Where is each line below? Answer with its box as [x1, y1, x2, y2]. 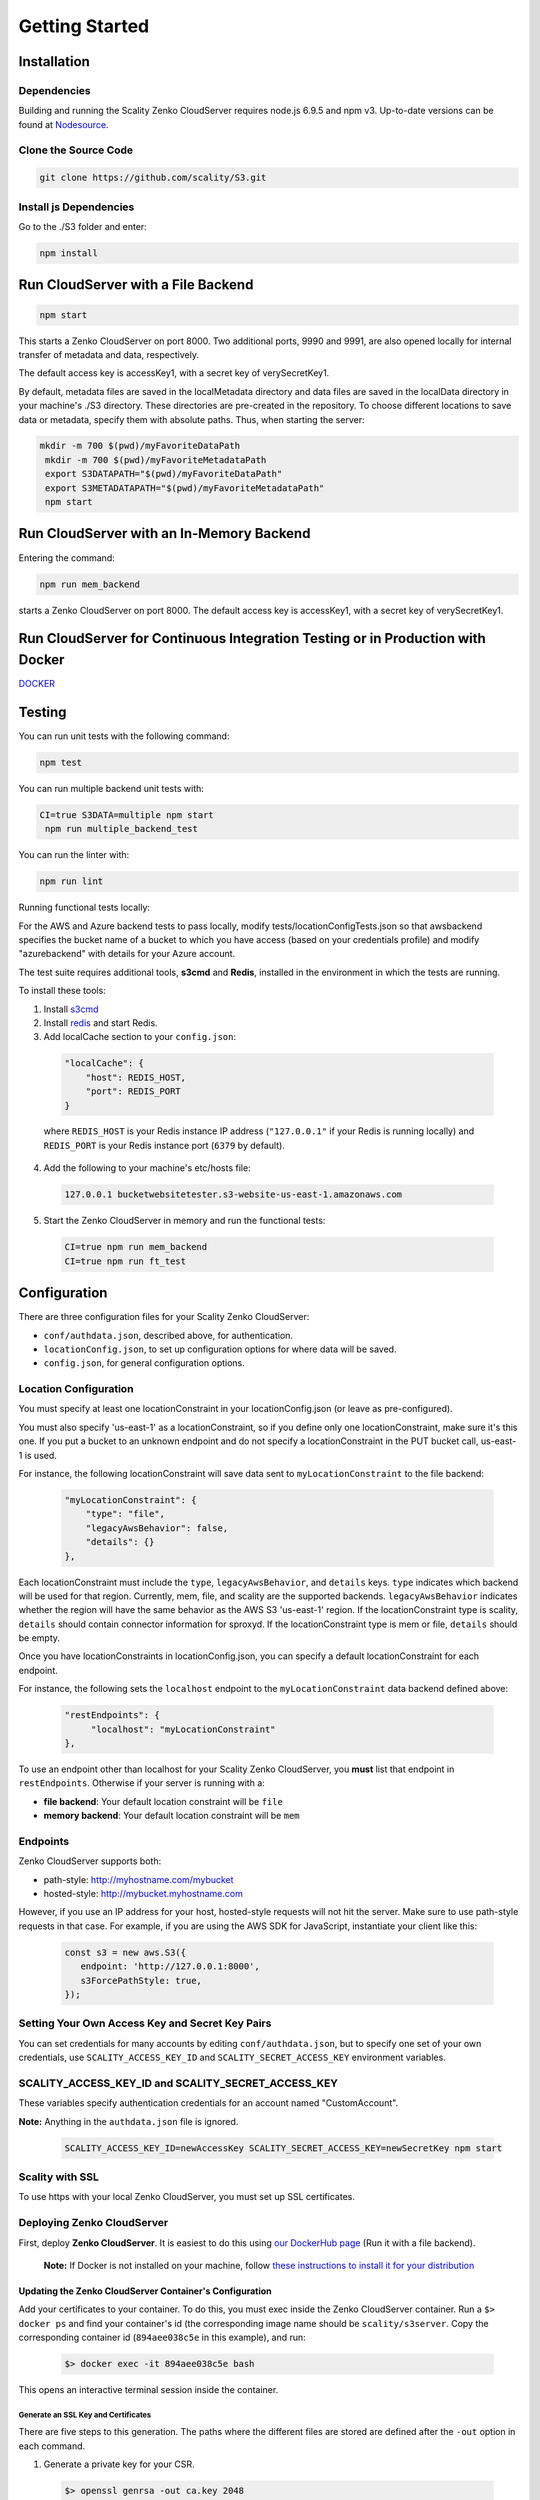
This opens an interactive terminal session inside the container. [18, 2384, 279, 2396]
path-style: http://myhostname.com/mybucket [43, 1873, 234, 1885]
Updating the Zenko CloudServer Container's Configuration [18, 2285, 272, 2297]
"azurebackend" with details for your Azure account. [18, 948, 236, 960]
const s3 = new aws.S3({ [64, 1946, 187, 1958]
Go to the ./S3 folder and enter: [18, 220, 147, 232]
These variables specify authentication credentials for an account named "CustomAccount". [18, 2097, 399, 2109]
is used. [24, 1449, 57, 1461]
